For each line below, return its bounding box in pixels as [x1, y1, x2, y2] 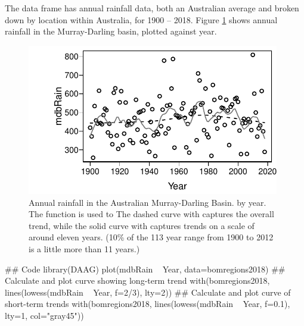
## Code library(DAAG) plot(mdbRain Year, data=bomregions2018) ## [5, 262, 286, 275]
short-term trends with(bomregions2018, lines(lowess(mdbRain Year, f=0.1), [5, 297, 290, 310]
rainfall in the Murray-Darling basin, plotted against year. [5, 25, 217, 37]
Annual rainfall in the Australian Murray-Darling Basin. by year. [29, 196, 266, 208]
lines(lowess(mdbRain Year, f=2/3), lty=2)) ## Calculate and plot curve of [5, 286, 291, 298]
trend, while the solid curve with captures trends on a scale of [29, 219, 255, 231]
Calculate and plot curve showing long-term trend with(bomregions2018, [5, 274, 270, 287]
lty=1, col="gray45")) [5, 309, 84, 322]
